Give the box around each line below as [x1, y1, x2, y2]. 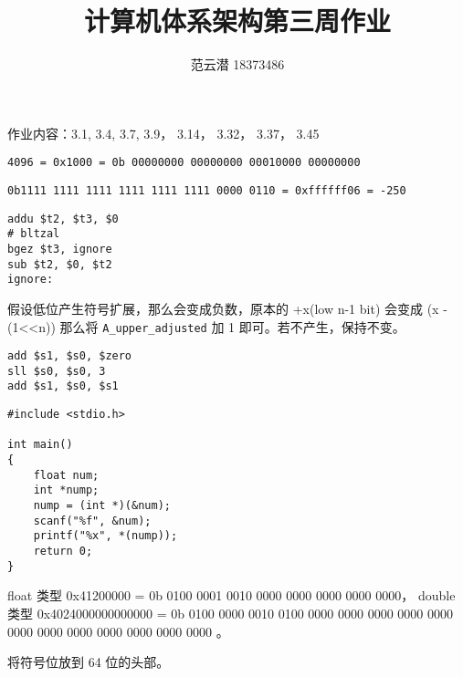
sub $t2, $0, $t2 [7, 257, 112, 271]
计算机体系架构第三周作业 [83, 2, 391, 39]
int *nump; [33, 484, 100, 497]
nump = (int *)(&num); [33, 499, 171, 513]
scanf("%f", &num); [33, 514, 152, 527]
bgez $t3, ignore [7, 242, 112, 255]
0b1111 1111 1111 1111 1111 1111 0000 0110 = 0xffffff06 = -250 [7, 183, 406, 197]
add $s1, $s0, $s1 [7, 380, 119, 393]
